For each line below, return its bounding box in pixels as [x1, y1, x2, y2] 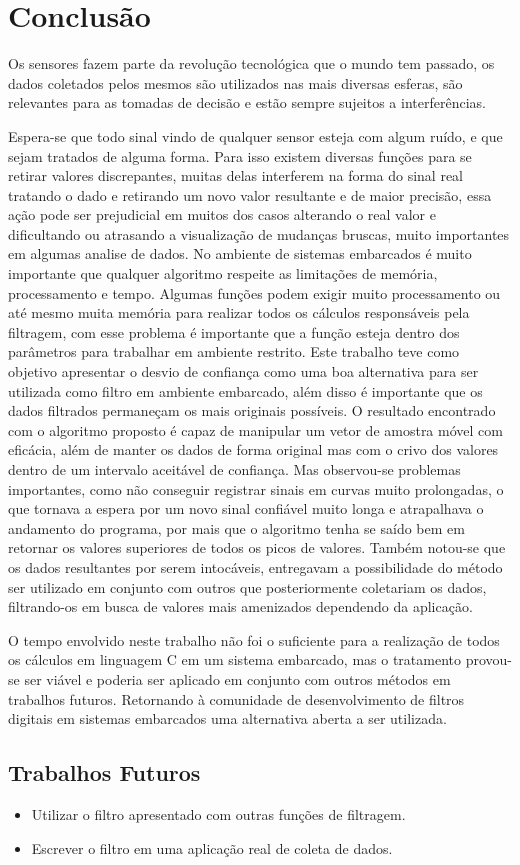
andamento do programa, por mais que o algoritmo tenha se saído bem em [8, 517, 465, 538]
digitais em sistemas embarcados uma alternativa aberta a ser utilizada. [8, 708, 447, 729]
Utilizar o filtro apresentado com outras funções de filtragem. [31, 803, 406, 824]
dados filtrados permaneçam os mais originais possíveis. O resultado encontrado [8, 400, 496, 421]
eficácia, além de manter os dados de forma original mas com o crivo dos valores [8, 439, 499, 460]
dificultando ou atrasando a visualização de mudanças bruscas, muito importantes [8, 223, 510, 244]
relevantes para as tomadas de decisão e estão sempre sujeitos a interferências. [8, 92, 486, 113]
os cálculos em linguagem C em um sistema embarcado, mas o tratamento [8, 649, 462, 670]
